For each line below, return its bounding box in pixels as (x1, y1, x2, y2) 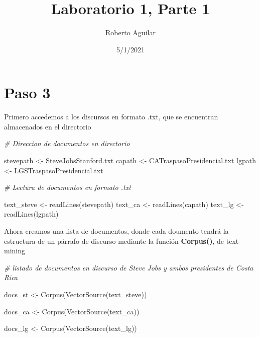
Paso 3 (4, 82, 51, 103)
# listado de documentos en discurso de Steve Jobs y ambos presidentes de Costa (4, 262, 253, 273)
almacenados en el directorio (4, 121, 91, 131)
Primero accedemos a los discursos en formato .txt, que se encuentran (4, 111, 218, 122)
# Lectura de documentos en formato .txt (4, 182, 131, 192)
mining (4, 245, 26, 256)
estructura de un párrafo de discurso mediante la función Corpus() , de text (4, 235, 239, 246)
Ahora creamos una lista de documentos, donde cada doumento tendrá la (4, 226, 229, 236)
